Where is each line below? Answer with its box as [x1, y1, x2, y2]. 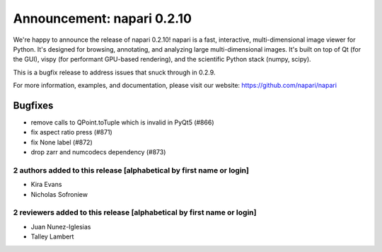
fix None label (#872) [30, 138, 93, 147]
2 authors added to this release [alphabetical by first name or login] [13, 165, 249, 175]
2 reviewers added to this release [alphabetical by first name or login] [13, 207, 257, 217]
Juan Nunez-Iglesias [30, 222, 91, 231]
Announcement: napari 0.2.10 [13, 11, 192, 26]
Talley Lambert [30, 232, 74, 241]
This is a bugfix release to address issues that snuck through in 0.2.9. [13, 68, 216, 76]
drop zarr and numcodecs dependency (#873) [30, 148, 166, 156]
